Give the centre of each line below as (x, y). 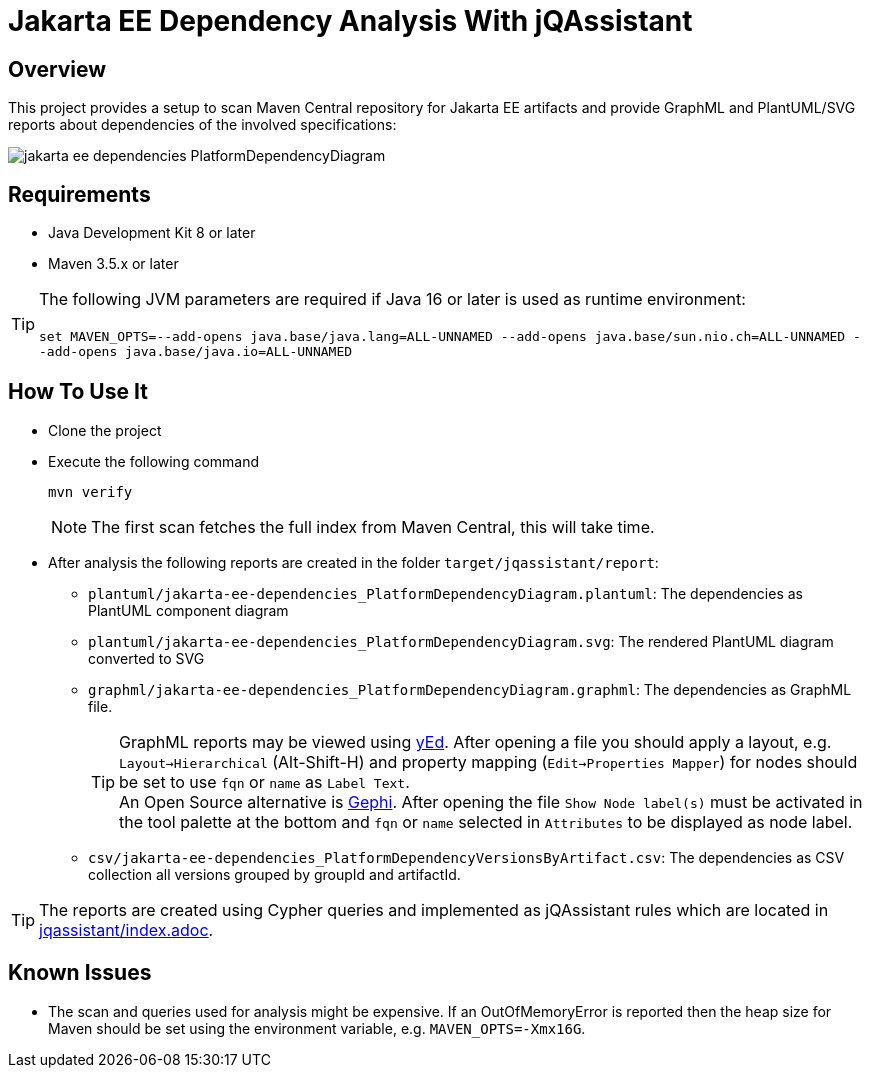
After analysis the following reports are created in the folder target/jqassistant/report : (353, 562)
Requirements (79, 194)
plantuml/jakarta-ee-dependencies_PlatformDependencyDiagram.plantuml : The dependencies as (445, 593)
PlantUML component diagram (188, 610)
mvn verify (90, 491)
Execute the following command (154, 461)
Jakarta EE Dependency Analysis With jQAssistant (350, 21)
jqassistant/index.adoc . (126, 929)
